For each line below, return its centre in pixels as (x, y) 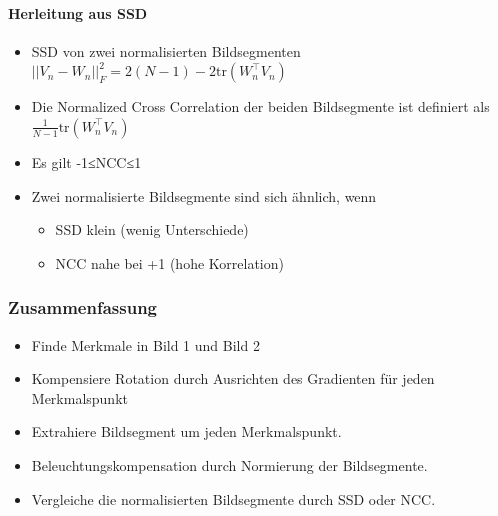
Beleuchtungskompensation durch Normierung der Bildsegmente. (229, 464)
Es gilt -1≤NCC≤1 (86, 161)
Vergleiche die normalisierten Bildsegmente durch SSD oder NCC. (233, 498)
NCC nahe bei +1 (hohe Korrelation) (169, 262)
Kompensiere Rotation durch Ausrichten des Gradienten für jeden (233, 378)
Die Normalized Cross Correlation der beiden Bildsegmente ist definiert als (260, 106)
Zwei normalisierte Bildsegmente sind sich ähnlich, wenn (204, 195)
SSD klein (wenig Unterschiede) (152, 229)
